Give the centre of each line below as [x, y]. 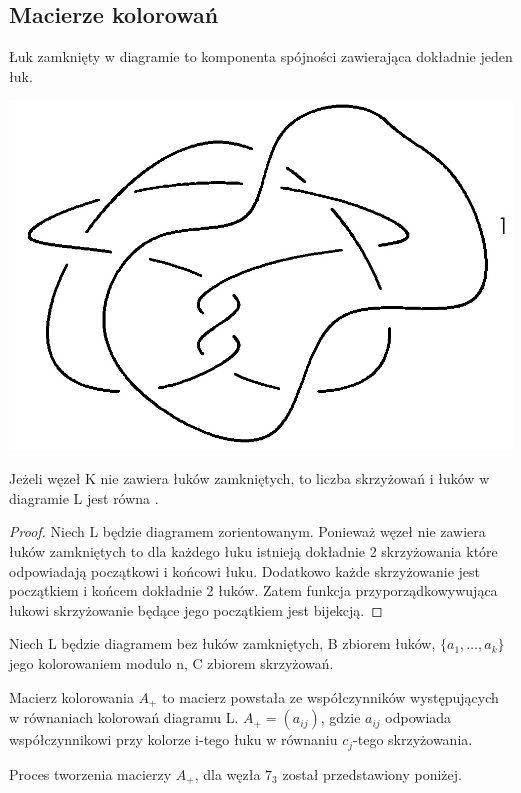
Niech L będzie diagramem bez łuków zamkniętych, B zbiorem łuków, [222, 643]
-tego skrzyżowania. [413, 739]
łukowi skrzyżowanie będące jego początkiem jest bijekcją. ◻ [196, 609]
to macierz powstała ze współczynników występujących [330, 696]
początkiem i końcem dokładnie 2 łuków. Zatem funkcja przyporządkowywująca [253, 590]
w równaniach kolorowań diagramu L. [124, 717]
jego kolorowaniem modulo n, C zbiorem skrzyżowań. [171, 663]
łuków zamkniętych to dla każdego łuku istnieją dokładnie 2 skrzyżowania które [253, 551]
